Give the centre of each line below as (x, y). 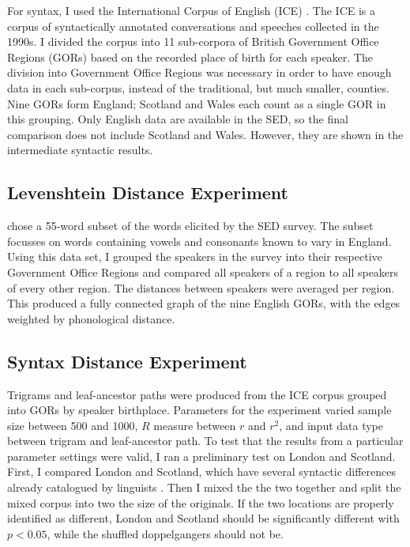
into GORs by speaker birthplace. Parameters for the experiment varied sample (199, 410)
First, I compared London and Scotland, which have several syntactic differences (201, 472)
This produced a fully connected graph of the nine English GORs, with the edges (204, 303)
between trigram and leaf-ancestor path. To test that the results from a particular (205, 441)
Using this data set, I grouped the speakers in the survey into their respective (195, 257)
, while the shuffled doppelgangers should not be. (165, 533)
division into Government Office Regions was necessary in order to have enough (199, 72)
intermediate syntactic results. (80, 150)
